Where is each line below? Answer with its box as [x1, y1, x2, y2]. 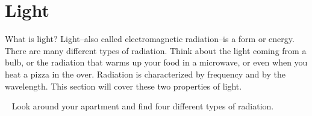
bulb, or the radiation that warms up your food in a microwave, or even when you [5, 56, 308, 69]
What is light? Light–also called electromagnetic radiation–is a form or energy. [5, 32, 295, 45]
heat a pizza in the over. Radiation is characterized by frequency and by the [5, 67, 285, 80]
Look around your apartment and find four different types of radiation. [11, 100, 274, 112]
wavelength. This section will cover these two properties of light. [5, 79, 242, 92]
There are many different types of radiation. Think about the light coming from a [5, 44, 307, 56]
